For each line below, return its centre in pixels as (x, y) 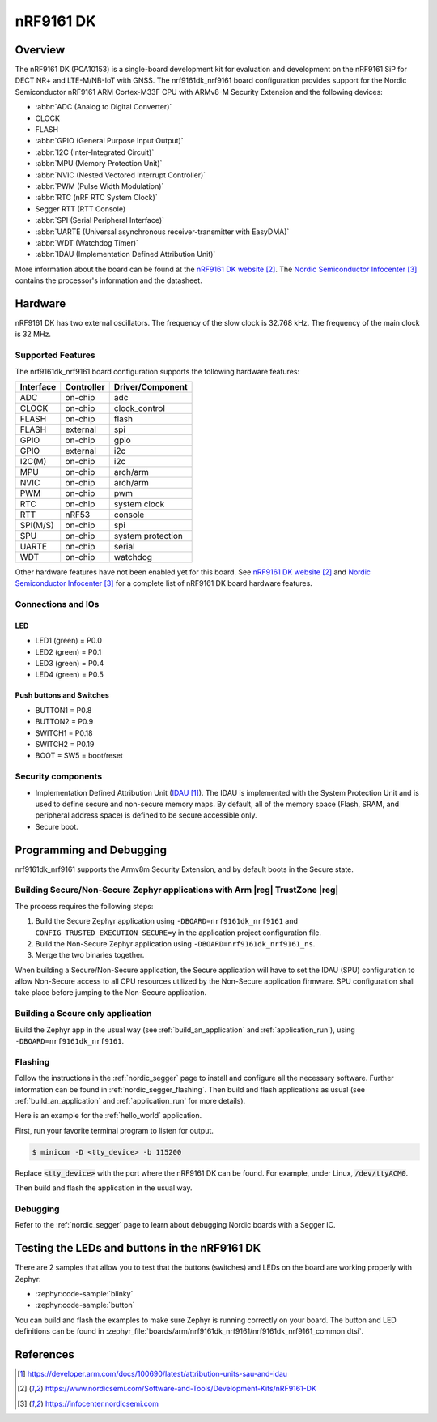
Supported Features (55, 355)
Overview (40, 50)
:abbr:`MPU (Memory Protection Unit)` (99, 164)
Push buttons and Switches (62, 695)
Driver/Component (151, 386)
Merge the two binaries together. (90, 955)
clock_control (140, 408)
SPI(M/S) (37, 525)
